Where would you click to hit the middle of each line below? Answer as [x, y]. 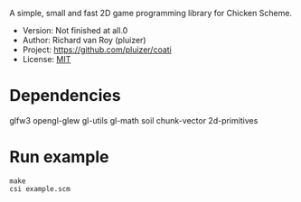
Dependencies [65, 96]
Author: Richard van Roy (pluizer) [84, 40]
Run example [59, 157]
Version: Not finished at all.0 [75, 30]
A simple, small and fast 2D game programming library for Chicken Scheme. [150, 13]
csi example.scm [40, 188]
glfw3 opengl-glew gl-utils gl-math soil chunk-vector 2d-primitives [134, 120]
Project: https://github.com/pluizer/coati [97, 50]
